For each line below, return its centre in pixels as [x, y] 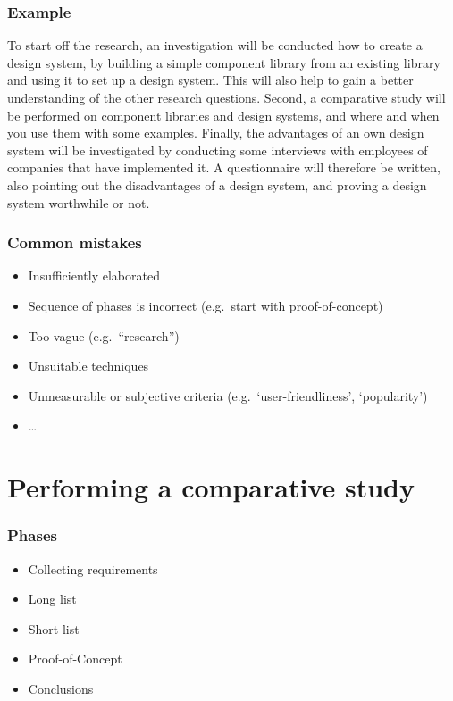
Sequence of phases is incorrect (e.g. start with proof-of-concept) [206, 305]
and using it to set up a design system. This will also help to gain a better [210, 80]
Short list [54, 628]
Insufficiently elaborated [94, 275]
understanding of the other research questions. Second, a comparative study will [226, 97]
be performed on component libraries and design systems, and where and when [223, 115]
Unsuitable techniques [88, 366]
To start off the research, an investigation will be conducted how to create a [215, 45]
